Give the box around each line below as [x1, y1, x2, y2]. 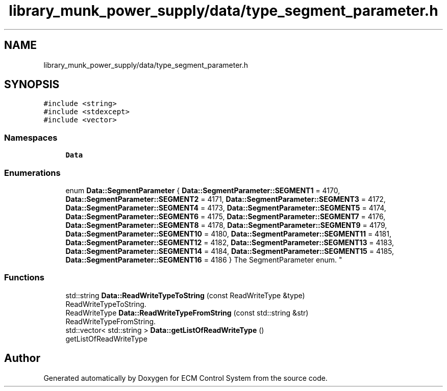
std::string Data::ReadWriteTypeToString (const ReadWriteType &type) [65, 291, 305, 300]
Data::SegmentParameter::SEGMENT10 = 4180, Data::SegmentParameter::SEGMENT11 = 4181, [65, 229, 391, 238]
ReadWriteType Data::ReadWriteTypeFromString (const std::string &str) [65, 308, 309, 317]
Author [4, 352, 40, 365]
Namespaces [4, 132, 58, 143]
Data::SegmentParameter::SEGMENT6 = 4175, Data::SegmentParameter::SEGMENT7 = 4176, [65, 212, 386, 221]
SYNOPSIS [4, 78, 60, 91]
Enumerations [4, 167, 61, 178]
